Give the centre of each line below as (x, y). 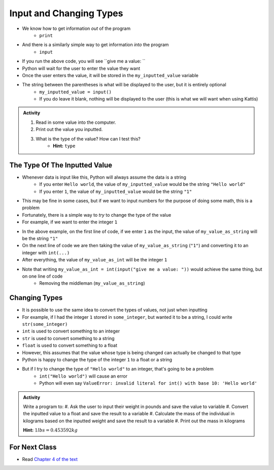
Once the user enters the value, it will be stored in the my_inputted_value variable (110, 75)
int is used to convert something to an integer (71, 331)
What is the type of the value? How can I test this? (88, 139)
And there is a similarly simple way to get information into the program (96, 45)
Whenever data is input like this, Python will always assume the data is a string (104, 177)
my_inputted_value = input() (75, 92)
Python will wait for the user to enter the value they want (81, 68)
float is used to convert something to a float (70, 346)
